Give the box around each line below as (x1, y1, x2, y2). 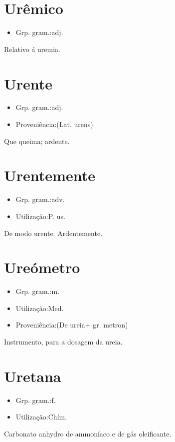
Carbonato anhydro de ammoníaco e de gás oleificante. (4, 428, 172, 438)
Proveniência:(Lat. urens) (15, 119, 93, 129)
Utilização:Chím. (15, 411, 67, 422)
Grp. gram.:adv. (15, 194, 65, 204)
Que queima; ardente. (4, 135, 70, 146)
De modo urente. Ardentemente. (4, 227, 103, 238)
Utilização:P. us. (15, 210, 65, 221)
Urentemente (4, 165, 95, 185)
